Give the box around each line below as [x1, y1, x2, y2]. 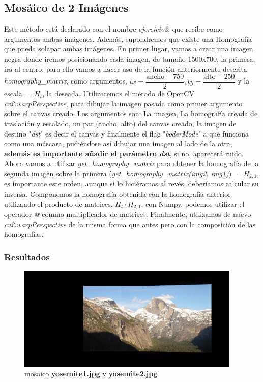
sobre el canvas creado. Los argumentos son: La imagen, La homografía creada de [4, 108, 258, 119]
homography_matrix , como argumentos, [4, 75, 127, 86]
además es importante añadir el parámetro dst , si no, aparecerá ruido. [4, 148, 244, 158]
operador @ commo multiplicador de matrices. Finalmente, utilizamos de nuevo [4, 209, 251, 220]
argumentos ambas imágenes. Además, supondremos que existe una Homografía [4, 33, 252, 44]
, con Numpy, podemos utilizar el [141, 198, 245, 209]
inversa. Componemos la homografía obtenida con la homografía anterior [4, 188, 231, 199]
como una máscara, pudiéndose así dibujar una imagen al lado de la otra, [4, 138, 232, 149]
